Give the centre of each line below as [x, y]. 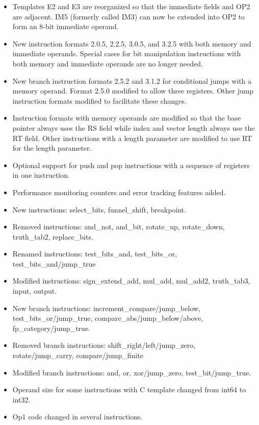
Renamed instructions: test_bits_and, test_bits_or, [95, 254]
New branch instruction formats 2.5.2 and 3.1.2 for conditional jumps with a [132, 80]
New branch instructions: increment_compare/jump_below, [107, 308]
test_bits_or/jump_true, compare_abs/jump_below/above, [108, 318]
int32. [21, 399]
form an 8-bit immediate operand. [66, 26]
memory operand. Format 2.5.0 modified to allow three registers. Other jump [133, 91]
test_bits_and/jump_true [54, 263]
